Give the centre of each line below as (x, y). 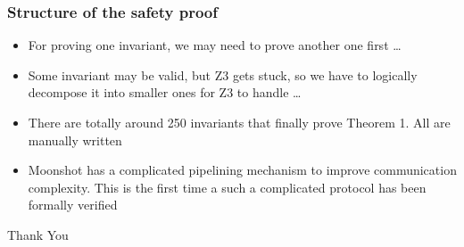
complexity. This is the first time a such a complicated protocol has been (227, 187)
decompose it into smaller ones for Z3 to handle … (165, 92)
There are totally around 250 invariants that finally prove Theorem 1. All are (239, 122)
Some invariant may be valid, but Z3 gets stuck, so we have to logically (223, 74)
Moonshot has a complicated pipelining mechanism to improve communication (242, 170)
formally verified (73, 205)
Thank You (38, 234)
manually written (75, 140)
